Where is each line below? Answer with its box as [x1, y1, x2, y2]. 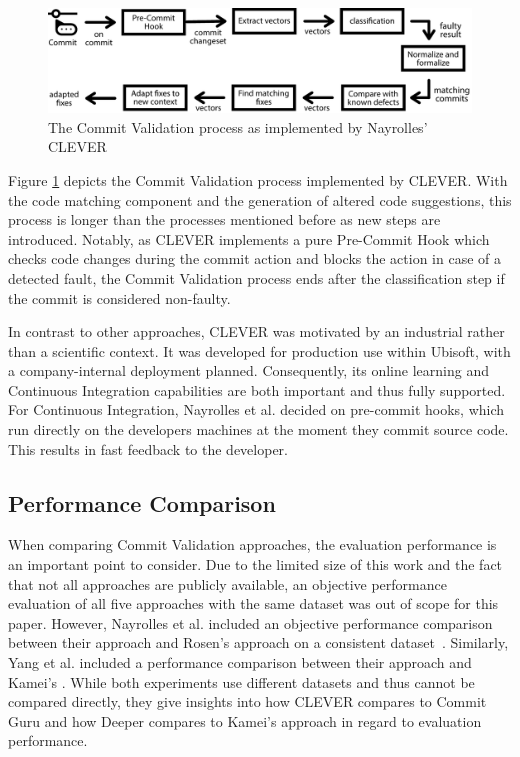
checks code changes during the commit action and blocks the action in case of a [8, 248, 502, 269]
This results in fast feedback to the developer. [8, 438, 288, 459]
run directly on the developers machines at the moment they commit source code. [8, 419, 509, 440]
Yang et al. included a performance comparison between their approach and [8, 652, 472, 673]
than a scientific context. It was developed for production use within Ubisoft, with [8, 340, 511, 361]
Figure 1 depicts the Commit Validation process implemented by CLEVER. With [8, 169, 508, 190]
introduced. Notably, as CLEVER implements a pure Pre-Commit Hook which [8, 228, 490, 249]
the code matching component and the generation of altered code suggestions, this [8, 189, 512, 210]
